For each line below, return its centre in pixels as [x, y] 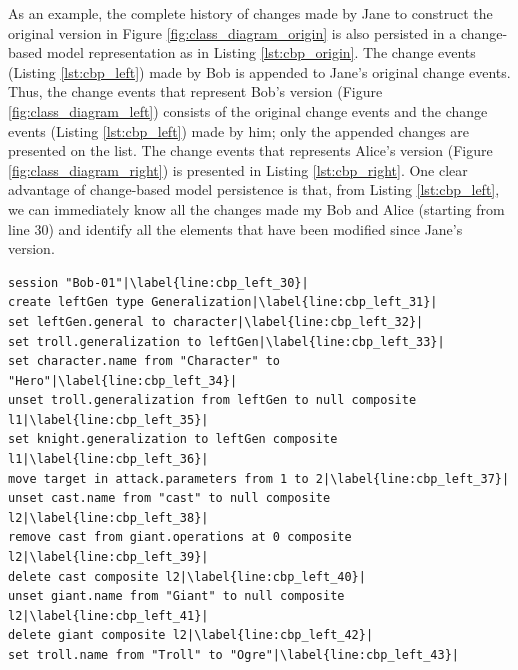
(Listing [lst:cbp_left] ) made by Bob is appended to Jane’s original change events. [259, 71]
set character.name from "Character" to [144, 361]
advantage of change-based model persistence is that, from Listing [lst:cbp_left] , [254, 189]
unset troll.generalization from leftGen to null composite [212, 400]
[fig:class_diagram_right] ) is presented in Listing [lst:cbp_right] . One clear [238, 169]
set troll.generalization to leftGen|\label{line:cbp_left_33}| [226, 341]
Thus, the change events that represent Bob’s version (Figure [195, 91]
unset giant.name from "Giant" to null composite [176, 596]
